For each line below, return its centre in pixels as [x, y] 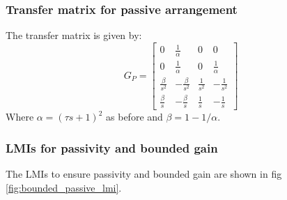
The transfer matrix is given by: [74, 35]
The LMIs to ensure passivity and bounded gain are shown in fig [144, 174]
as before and [134, 117]
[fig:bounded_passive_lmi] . [64, 187]
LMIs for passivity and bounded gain [112, 147]
